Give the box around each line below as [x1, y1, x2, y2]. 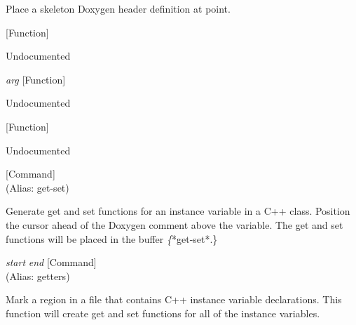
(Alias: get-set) [6, 180, 69, 194]
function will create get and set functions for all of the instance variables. [6, 305, 320, 320]
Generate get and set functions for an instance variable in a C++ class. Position [6, 204, 350, 218]
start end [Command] [6, 255, 97, 270]
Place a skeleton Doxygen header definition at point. [6, 1, 231, 15]
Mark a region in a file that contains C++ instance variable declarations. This [6, 292, 342, 307]
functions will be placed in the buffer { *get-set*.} [6, 231, 218, 246]
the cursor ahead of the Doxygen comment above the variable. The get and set [6, 217, 343, 232]
